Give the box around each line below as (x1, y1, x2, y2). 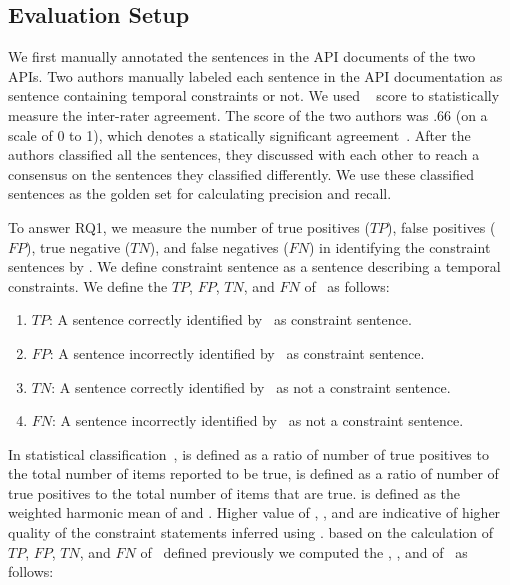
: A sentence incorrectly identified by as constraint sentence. (49, 342, 425, 363)
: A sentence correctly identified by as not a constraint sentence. (51, 376, 451, 397)
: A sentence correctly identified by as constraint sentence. (48, 309, 412, 330)
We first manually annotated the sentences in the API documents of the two (8, 46, 476, 67)
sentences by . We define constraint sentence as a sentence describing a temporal (8, 256, 501, 277)
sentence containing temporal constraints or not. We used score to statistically (8, 85, 500, 106)
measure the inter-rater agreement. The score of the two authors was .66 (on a (8, 104, 488, 125)
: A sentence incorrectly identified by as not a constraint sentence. (52, 410, 464, 431)
